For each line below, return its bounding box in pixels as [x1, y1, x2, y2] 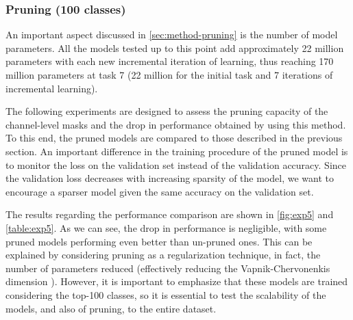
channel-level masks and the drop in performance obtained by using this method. [5, 117, 346, 131]
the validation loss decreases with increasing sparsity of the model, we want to [5, 171, 334, 185]
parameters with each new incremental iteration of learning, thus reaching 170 [5, 54, 334, 68]
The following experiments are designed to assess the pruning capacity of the [5, 104, 328, 118]
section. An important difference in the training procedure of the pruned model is [5, 144, 348, 158]
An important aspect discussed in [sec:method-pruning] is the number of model [5, 27, 338, 42]
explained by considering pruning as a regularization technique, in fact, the [5, 248, 321, 262]
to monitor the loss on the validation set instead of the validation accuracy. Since [5, 157, 346, 172]
